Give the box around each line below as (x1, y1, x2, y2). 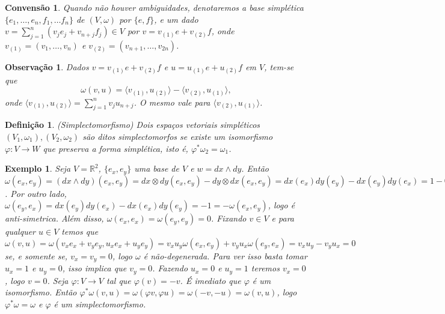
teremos (251, 262, 280, 274)
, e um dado (154, 13, 198, 25)
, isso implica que (62, 262, 127, 274)
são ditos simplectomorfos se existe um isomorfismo (82, 130, 273, 142)
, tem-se (264, 60, 294, 73)
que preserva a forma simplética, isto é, (43, 142, 188, 154)
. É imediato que (180, 274, 241, 286)
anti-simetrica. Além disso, (5, 212, 104, 225)
